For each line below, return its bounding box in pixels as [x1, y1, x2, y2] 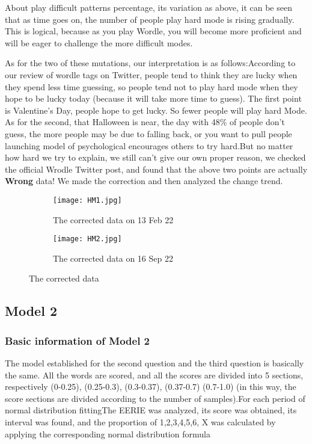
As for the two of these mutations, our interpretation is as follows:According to [5, 57, 296, 69]
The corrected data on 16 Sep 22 [53, 251, 173, 264]
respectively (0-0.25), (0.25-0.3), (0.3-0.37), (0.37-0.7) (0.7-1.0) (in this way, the [5, 380, 296, 393]
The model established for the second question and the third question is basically [5, 357, 304, 369]
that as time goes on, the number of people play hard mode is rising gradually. [5, 13, 295, 25]
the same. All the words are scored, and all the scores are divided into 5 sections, [5, 368, 304, 381]
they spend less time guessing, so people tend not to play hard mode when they [5, 80, 298, 93]
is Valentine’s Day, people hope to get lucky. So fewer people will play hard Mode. [5, 103, 307, 116]
